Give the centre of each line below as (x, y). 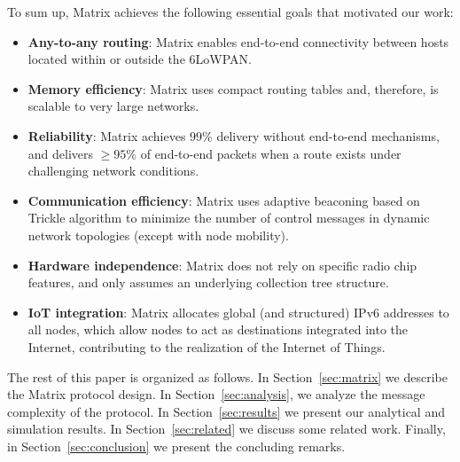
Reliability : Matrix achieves (107, 135)
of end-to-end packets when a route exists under (271, 153)
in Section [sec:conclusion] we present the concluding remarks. (176, 446)
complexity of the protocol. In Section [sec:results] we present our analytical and (226, 411)
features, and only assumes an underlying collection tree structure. (208, 282)
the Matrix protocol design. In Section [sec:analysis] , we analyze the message (216, 394)
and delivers (61, 153)
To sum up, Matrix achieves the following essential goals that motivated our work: (230, 12)
